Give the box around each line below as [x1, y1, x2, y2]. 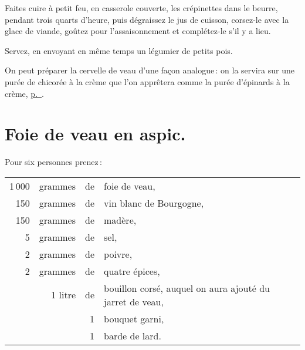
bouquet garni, [104, 311, 164, 325]
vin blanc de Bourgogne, [104, 196, 204, 210]
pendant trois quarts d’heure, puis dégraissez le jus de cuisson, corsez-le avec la [5, 13, 289, 25]
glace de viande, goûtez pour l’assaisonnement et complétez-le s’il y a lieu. [5, 25, 271, 37]
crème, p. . [5, 87, 44, 99]
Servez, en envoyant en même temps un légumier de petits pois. [5, 44, 233, 56]
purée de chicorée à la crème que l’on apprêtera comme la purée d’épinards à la [5, 75, 290, 87]
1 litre [51, 288, 76, 302]
